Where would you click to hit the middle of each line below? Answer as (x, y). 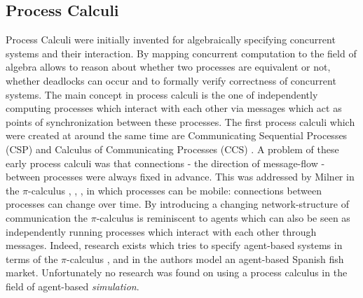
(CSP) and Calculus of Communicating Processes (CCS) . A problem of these (172, 149)
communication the (47, 217)
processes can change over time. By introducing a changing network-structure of (177, 204)
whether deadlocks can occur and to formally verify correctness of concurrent (171, 80)
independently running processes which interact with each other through (161, 231)
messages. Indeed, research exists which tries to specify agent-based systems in (174, 245)
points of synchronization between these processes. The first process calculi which (180, 121)
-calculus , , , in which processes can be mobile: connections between (175, 190)
